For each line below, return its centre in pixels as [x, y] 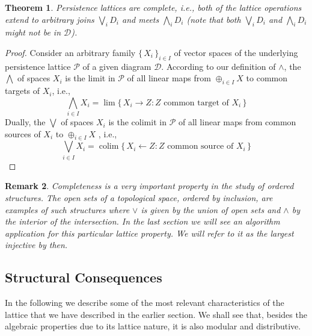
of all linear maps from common [237, 122]
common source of [200, 147]
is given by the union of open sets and [211, 209]
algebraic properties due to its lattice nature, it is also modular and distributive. [153, 326]
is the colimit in [137, 122]
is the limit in [90, 78]
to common [267, 78]
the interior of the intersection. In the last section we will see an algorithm [142, 221]
